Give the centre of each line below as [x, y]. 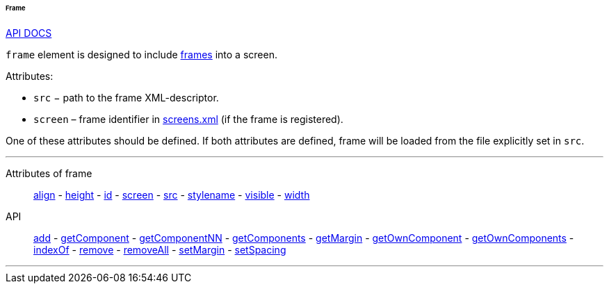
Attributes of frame [49, 173]
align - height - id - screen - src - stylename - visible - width [172, 195]
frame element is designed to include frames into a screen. [141, 54]
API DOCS [29, 33]
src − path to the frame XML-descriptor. [126, 97]
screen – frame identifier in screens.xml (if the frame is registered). [188, 119]
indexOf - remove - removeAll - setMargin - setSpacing [160, 249]
